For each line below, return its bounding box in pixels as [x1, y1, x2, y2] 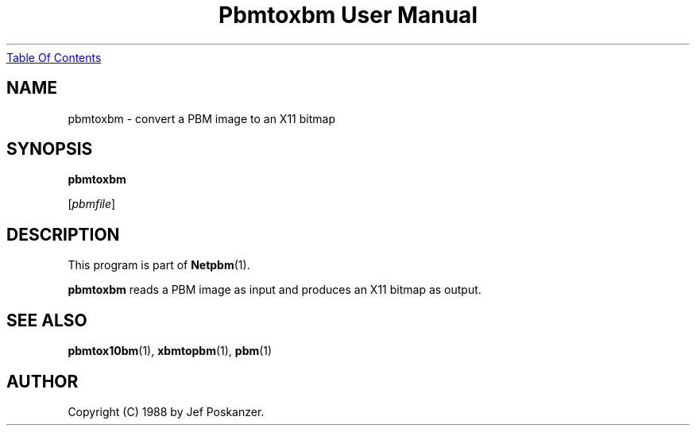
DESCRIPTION [6, 224, 120, 245]
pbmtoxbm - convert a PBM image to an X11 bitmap [68, 111, 335, 125]
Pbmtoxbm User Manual [218, 2, 478, 29]
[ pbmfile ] [68, 197, 116, 211]
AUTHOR [6, 371, 79, 391]
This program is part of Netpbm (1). [68, 258, 250, 272]
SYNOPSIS [6, 139, 93, 160]
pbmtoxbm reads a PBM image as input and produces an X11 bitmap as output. [68, 283, 481, 297]
